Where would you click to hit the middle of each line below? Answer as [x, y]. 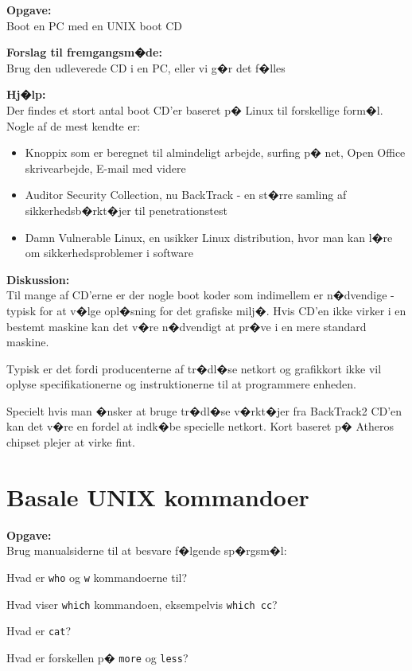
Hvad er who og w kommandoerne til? [97, 577]
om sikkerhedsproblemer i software [109, 253]
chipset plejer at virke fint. [71, 442]
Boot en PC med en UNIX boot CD [95, 25]
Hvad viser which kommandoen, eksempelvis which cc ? [142, 604]
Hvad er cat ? [39, 631]
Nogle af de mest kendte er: [74, 125]
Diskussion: [38, 279]
